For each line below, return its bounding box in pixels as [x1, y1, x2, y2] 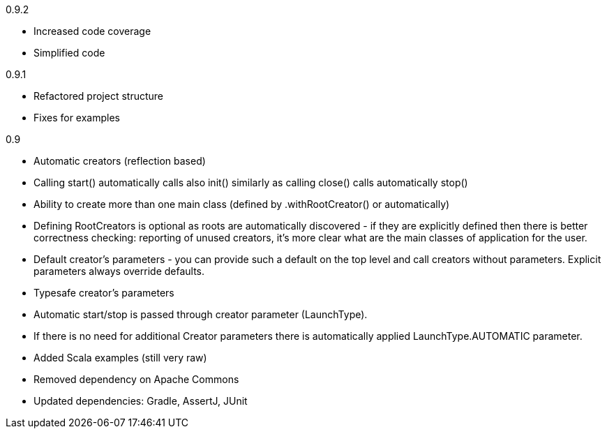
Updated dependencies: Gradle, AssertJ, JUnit [33, 395, 248, 407]
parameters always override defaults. [33, 265, 205, 277]
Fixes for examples [33, 112, 120, 124]
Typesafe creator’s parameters [33, 287, 174, 299]
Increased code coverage [33, 25, 151, 37]
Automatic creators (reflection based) [33, 155, 206, 167]
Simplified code [33, 47, 105, 59]
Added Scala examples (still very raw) [33, 352, 207, 364]
